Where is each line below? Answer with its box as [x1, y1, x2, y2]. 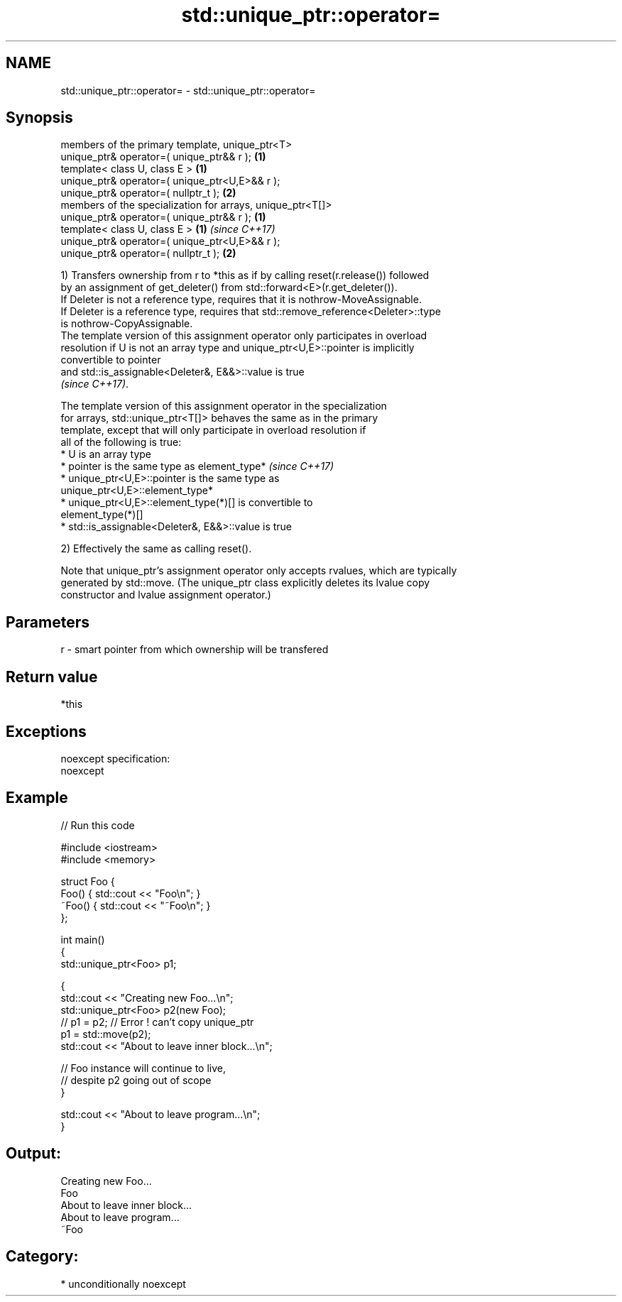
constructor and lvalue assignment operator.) [60, 589, 271, 601]
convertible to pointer [60, 354, 161, 366]
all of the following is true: [60, 436, 182, 449]
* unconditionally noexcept [60, 1277, 186, 1290]
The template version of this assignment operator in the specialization [60, 400, 387, 412]
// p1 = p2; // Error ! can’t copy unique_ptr [60, 1015, 254, 1028]
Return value [6, 667, 98, 686]
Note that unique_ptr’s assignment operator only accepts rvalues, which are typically [60, 564, 457, 577]
